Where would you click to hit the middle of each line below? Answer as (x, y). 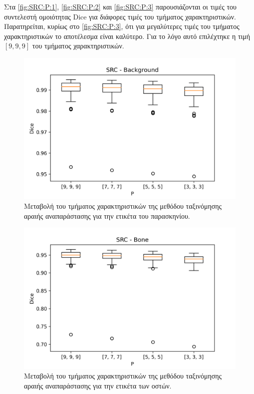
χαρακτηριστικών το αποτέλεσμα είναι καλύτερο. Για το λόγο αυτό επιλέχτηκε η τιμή (127, 36)
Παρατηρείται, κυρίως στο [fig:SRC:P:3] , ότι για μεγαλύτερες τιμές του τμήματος (122, 26)
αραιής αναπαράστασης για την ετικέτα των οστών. (98, 385)
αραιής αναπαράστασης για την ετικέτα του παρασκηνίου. (107, 215)
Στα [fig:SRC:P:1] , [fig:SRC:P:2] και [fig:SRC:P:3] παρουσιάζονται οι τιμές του (121, 6)
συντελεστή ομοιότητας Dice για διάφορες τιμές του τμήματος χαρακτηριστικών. (120, 16)
